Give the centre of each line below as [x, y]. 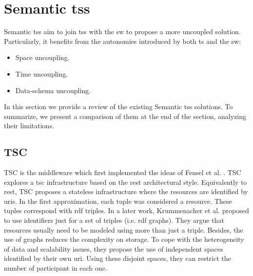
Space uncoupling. [42, 57]
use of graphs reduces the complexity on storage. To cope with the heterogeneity [124, 239]
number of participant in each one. [56, 268]
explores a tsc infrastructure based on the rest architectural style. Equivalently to [126, 182]
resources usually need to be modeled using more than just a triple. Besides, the [124, 229]
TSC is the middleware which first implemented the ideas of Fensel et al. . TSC [123, 172]
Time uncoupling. [42, 73]
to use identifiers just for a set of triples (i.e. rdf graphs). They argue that [114, 220]
